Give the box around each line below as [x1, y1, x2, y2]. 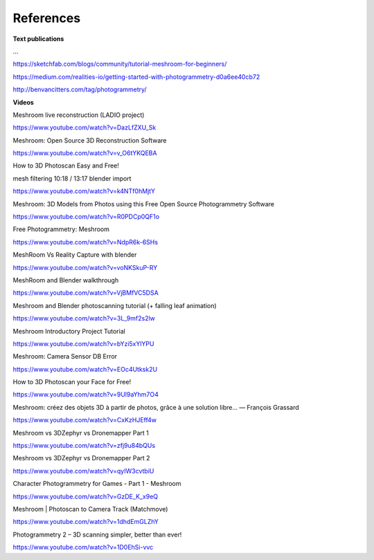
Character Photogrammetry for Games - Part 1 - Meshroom [12, 480, 181, 488]
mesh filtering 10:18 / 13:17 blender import [12, 174, 132, 183]
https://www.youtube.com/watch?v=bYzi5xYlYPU [12, 339, 154, 347]
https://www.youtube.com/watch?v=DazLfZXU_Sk [12, 123, 157, 132]
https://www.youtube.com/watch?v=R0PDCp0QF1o [12, 213, 159, 221]
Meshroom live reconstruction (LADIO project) [12, 111, 145, 119]
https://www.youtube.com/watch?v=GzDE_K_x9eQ [12, 492, 159, 500]
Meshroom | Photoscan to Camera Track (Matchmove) [12, 505, 168, 513]
